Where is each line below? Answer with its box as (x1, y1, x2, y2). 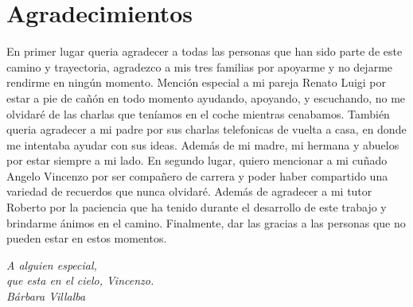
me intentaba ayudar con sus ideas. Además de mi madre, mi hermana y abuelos (6, 136, 399, 153)
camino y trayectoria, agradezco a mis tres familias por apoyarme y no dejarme (6, 58, 393, 75)
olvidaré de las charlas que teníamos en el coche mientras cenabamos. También (6, 105, 390, 122)
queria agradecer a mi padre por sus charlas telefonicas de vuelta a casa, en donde (6, 121, 407, 138)
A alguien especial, (6, 256, 97, 273)
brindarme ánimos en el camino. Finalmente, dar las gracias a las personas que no (6, 214, 406, 231)
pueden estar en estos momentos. (6, 230, 167, 247)
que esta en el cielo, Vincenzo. (6, 272, 154, 289)
